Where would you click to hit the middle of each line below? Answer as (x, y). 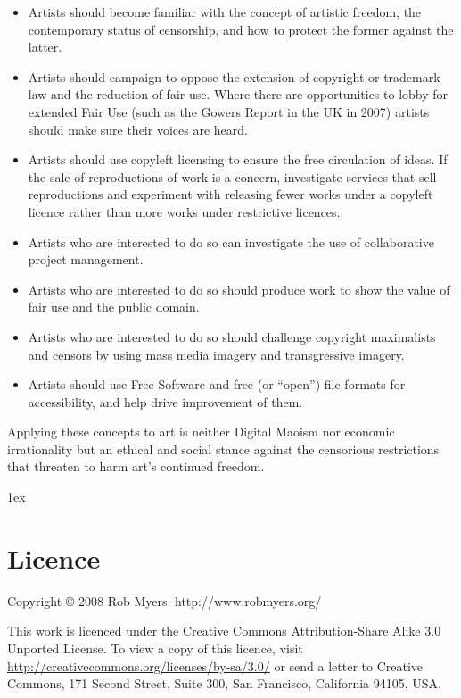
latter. (45, 47)
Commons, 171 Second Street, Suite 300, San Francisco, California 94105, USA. (224, 683)
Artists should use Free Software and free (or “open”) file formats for (217, 384)
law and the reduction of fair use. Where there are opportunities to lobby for (238, 94)
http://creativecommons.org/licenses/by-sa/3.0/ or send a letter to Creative (215, 665)
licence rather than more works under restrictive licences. (184, 211)
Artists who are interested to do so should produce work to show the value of (239, 289)
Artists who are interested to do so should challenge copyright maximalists (232, 336)
